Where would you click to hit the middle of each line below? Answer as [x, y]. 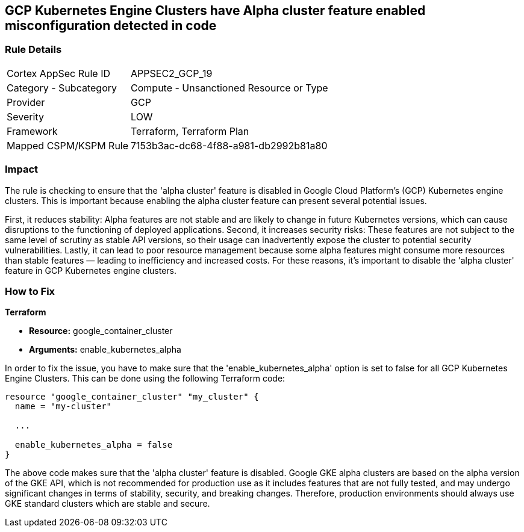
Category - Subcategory [62, 88]
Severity [25, 116]
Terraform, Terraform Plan [190, 131]
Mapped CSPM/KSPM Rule [68, 145]
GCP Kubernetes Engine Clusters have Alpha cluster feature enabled [215, 11]
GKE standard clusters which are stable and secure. [108, 504]
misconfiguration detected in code [111, 26]
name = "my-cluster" [63, 407]
